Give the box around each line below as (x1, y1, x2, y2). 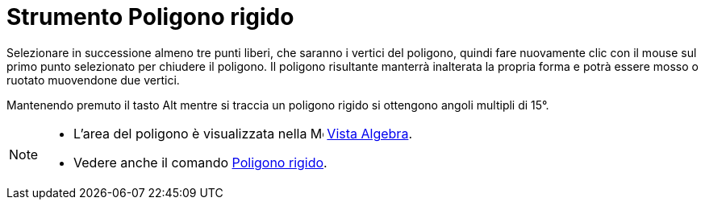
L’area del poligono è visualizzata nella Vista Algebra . (73, 125, 412, 142)
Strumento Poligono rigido (6, 3, 294, 31)
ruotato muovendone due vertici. (6, 72, 180, 87)
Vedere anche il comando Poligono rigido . (73, 154, 327, 171)
